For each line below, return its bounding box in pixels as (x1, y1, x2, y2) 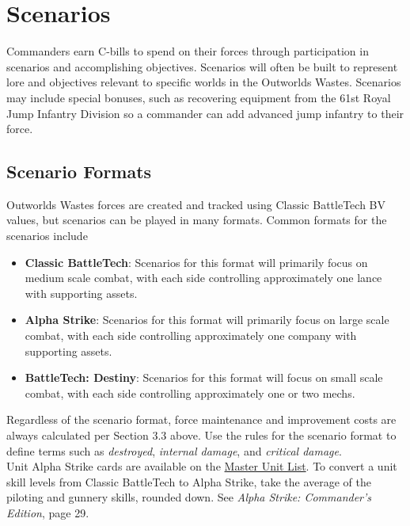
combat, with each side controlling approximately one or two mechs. (25, 384, 355, 401)
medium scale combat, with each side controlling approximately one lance (25, 269, 382, 286)
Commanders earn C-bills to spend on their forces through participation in (6, 43, 369, 59)
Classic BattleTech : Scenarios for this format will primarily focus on (25, 253, 368, 270)
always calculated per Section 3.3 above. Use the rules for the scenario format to (6, 427, 397, 444)
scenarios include (6, 227, 88, 244)
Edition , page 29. (6, 504, 89, 520)
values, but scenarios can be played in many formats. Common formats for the (6, 212, 387, 228)
